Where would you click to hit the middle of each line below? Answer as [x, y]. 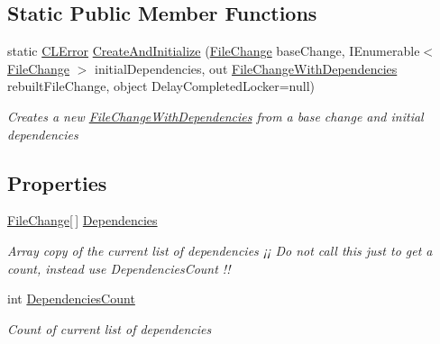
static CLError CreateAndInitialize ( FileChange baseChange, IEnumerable [214, 51]
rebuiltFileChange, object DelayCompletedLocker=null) [161, 86]
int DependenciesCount [71, 299]
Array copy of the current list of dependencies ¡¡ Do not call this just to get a [220, 250]
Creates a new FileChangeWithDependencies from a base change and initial [215, 116]
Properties [57, 182]
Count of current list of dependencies [110, 328]
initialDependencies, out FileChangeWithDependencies [246, 68]
